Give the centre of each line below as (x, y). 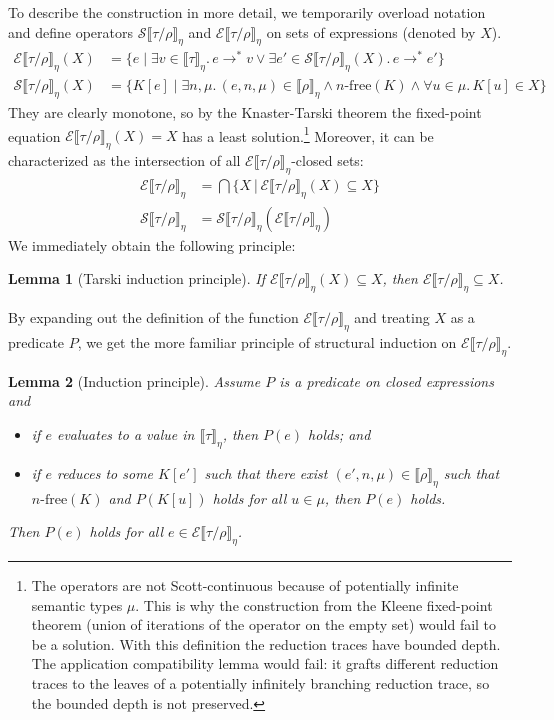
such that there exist (266, 472)
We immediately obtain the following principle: (152, 244)
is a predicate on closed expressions (386, 380)
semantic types (77, 604)
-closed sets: (327, 160)
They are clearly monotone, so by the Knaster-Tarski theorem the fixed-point (245, 112)
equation (34, 135)
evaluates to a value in (125, 434)
